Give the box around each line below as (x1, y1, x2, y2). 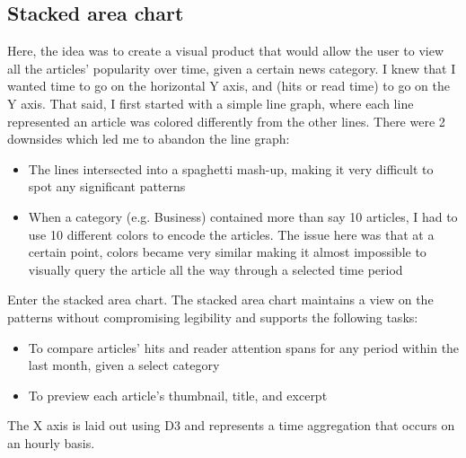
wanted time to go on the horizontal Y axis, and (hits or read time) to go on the (7, 76, 450, 95)
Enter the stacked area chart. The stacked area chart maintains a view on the (7, 290, 434, 309)
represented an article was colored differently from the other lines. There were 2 (7, 111, 445, 130)
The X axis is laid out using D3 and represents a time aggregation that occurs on (7, 416, 455, 435)
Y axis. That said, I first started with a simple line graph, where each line (7, 93, 414, 112)
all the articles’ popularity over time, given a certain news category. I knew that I (7, 58, 456, 77)
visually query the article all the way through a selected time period (28, 260, 403, 278)
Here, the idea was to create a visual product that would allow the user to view (7, 41, 444, 60)
